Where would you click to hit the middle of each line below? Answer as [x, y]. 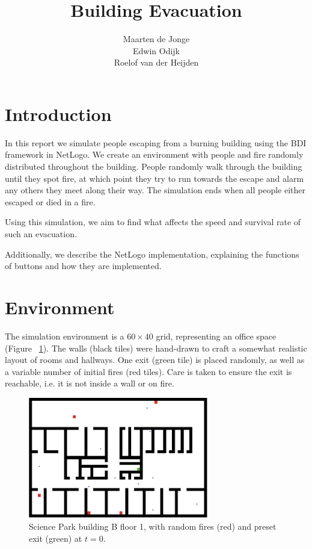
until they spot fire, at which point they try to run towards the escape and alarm [154, 178]
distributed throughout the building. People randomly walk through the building [154, 166]
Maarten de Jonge [156, 39]
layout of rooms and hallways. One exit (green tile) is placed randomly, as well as [155, 360]
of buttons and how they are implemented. [83, 266]
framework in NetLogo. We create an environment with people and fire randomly [154, 154]
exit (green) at [56, 538]
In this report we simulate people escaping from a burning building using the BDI [156, 142]
